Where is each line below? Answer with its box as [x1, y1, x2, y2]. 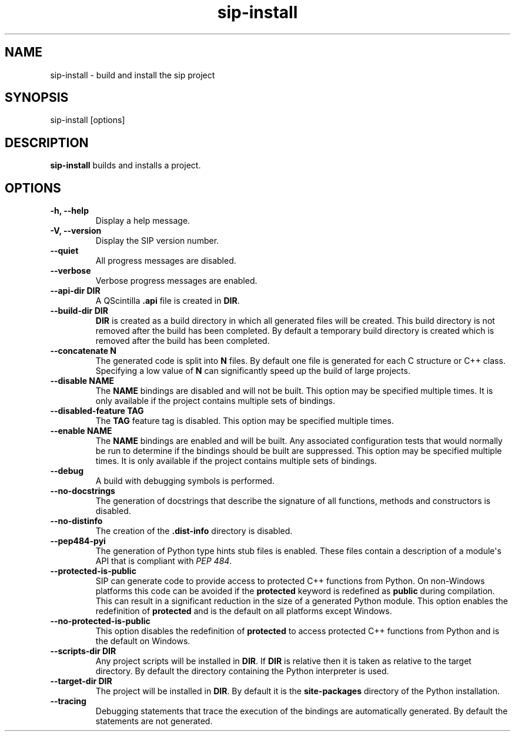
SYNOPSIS [5, 90, 69, 105]
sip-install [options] [50, 115, 125, 125]
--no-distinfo [50, 516, 103, 526]
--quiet [50, 246, 79, 256]
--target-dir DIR [50, 676, 112, 687]
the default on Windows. [95, 636, 190, 647]
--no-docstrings [50, 486, 115, 496]
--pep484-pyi [50, 536, 106, 546]
